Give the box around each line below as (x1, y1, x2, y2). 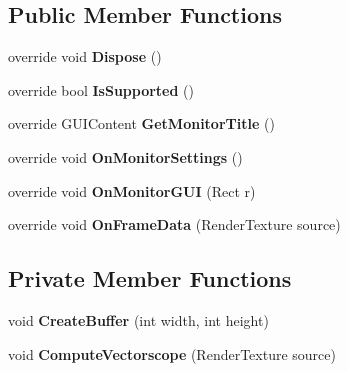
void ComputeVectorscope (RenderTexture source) (8, 343, 336, 364)
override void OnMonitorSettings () (8, 146, 243, 167)
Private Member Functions (8, 263, 292, 294)
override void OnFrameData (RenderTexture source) (8, 214, 341, 235)
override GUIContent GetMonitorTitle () (8, 113, 275, 134)
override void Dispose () (8, 46, 162, 67)
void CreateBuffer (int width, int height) (8, 309, 269, 330)
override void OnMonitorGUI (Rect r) (8, 180, 256, 201)
